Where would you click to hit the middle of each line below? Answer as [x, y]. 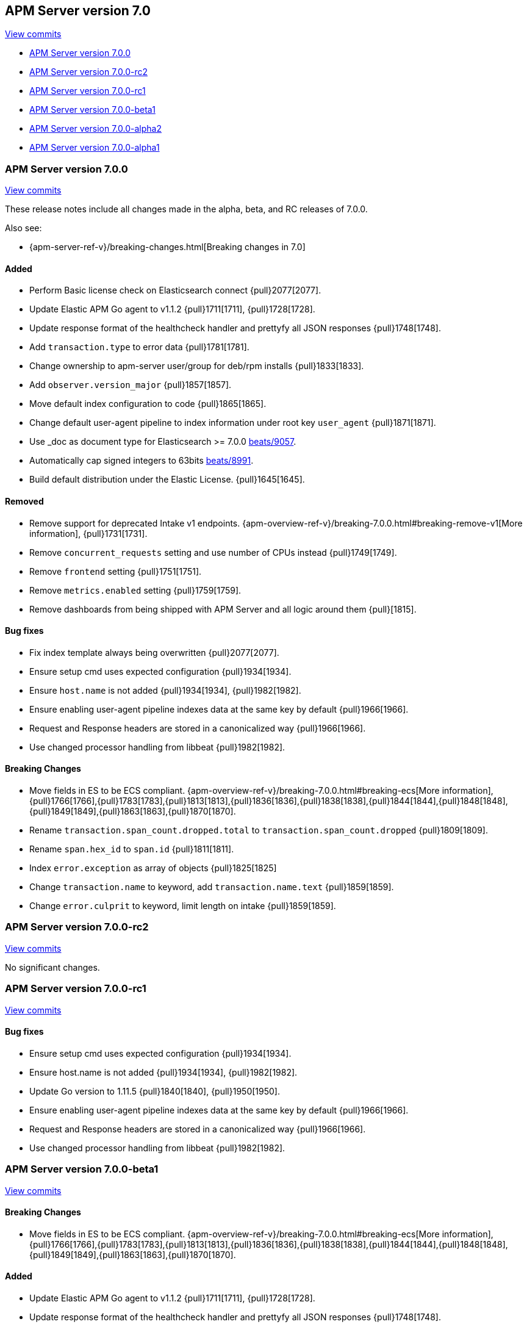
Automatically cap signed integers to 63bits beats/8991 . [142, 461]
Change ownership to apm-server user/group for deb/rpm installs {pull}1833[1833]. [197, 366]
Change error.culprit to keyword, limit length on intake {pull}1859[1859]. [183, 906]
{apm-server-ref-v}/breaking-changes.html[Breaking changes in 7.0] [167, 247]
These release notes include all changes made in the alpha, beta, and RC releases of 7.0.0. [186, 209]
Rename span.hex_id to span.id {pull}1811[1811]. [132, 849]
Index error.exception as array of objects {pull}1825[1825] [153, 868]
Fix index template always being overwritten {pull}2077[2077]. [154, 652]
